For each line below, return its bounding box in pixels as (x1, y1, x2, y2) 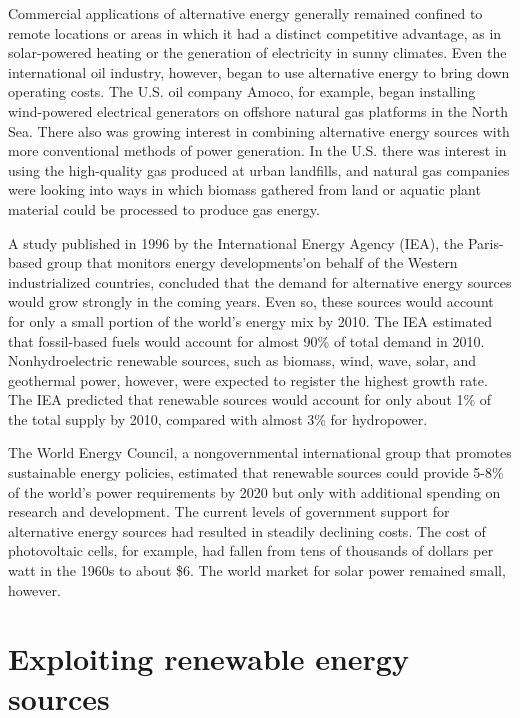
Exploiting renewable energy (8, 638, 409, 679)
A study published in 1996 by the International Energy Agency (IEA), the (8, 232, 464, 253)
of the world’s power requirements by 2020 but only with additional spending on (8, 481, 501, 502)
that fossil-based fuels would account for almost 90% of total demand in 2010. (8, 330, 485, 351)
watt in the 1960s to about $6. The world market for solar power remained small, (8, 560, 506, 581)
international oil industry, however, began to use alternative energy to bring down (8, 61, 510, 82)
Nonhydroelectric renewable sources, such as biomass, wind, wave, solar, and (8, 350, 477, 371)
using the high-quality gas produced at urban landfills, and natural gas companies (8, 159, 510, 180)
